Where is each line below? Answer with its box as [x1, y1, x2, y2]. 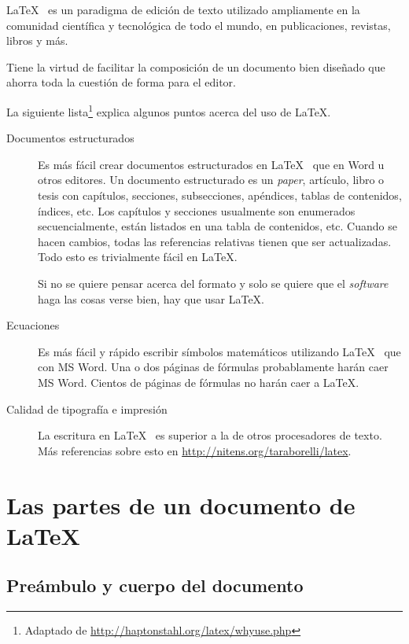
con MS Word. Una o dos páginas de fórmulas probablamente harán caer [38, 359, 389, 375]
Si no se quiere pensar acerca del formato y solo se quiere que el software [38, 274, 389, 291]
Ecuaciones [6, 317, 60, 333]
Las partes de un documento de [6, 488, 356, 521]
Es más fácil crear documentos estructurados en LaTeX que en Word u [38, 156, 385, 172]
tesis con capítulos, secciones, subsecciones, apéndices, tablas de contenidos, [38, 187, 402, 203]
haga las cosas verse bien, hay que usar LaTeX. [38, 290, 265, 307]
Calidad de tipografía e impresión [6, 400, 168, 417]
